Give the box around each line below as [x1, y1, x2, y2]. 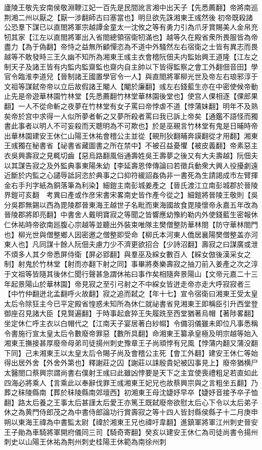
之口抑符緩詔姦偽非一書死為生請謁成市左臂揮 [109, 170, 258, 180]
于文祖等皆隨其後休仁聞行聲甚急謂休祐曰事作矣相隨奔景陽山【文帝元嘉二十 [4, 269, 251, 279]
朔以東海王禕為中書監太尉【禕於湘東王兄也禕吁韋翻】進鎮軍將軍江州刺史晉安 [4, 416, 258, 427]
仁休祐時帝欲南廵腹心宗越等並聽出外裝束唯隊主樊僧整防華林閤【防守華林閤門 [4, 219, 258, 230]
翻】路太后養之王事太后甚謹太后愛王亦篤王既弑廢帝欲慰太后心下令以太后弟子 [4, 397, 258, 407]
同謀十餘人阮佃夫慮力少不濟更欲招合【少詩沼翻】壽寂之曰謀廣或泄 [39, 239, 258, 249]
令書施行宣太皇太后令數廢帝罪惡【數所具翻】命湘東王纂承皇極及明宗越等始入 [4, 328, 258, 338]
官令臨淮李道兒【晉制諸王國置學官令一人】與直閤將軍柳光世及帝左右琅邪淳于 [4, 71, 258, 82]
